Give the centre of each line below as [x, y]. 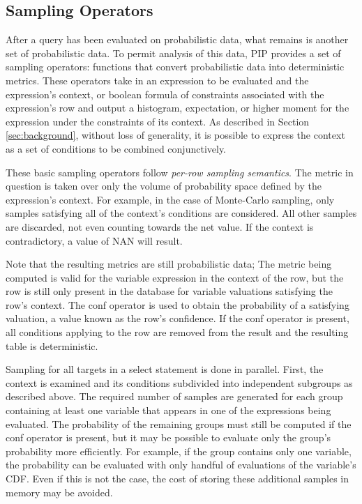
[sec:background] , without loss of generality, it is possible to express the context [175, 135]
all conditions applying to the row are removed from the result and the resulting [177, 332]
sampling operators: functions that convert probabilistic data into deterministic [175, 67]
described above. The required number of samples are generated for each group [174, 396]
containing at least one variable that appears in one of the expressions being [168, 410]
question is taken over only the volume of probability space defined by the [164, 186]
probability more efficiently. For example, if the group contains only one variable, [179, 451]
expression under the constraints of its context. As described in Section [158, 121]
